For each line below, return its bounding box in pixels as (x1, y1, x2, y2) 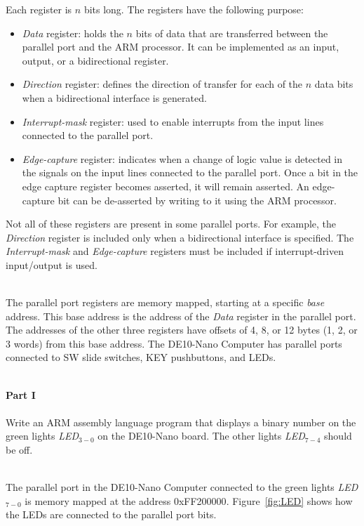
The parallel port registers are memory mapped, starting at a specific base (6, 295, 325, 310)
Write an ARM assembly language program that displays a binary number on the (6, 414, 356, 429)
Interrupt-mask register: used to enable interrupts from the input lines (22, 114, 324, 129)
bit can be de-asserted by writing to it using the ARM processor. (58, 192, 337, 207)
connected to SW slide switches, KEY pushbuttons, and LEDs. (6, 350, 276, 364)
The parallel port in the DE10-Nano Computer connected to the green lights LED (6, 480, 358, 494)
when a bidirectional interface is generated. (22, 90, 207, 105)
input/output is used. (6, 257, 97, 272)
